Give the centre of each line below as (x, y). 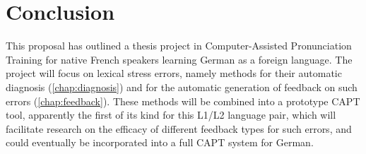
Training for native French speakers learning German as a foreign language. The (179, 59)
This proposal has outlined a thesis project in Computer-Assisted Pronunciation (179, 46)
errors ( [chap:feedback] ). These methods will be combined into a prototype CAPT (183, 101)
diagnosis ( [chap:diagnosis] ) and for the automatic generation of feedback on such (182, 87)
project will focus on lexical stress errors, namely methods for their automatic (174, 73)
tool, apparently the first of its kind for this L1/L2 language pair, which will (171, 115)
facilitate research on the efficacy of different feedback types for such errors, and (179, 128)
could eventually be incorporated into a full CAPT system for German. (160, 142)
